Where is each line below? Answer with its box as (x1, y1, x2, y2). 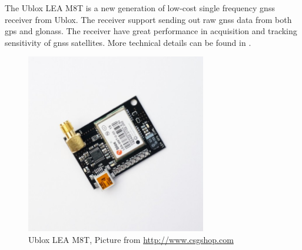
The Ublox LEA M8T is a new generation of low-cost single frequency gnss (5, 2, 275, 14)
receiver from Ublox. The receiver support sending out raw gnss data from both (5, 13, 292, 25)
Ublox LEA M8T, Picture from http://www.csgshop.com (28, 233, 234, 245)
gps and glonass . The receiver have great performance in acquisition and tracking (5, 25, 297, 37)
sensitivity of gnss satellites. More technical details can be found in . (5, 36, 251, 48)
